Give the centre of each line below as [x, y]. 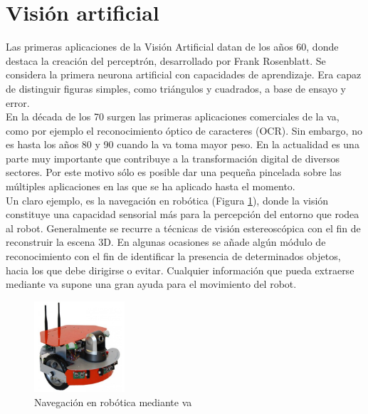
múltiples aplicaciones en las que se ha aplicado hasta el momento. [151, 186]
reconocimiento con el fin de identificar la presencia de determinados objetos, [173, 256]
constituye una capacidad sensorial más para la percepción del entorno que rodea [183, 214]
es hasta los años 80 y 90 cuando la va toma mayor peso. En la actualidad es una [183, 144]
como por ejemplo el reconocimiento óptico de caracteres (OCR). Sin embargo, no [184, 130]
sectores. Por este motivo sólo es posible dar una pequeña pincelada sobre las [174, 172]
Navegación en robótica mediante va [113, 402]
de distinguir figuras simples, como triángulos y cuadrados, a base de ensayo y [176, 88]
